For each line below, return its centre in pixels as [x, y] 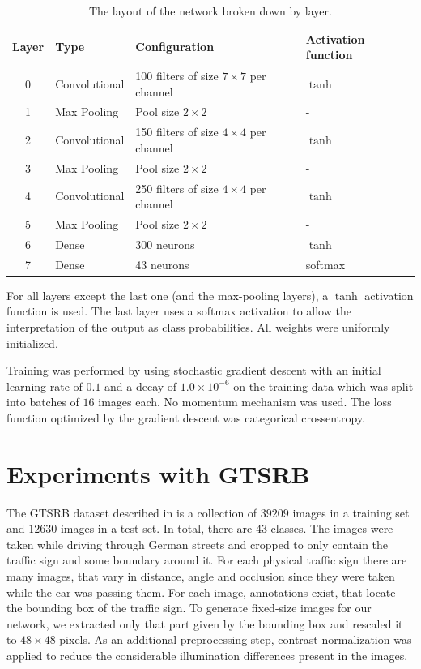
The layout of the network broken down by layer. [210, 11]
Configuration [175, 47]
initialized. [32, 343]
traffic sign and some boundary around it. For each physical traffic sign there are [207, 560]
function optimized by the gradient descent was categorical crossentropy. [186, 417]
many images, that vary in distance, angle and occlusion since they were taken [201, 576]
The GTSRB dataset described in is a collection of [132, 512]
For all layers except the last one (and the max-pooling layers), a [168, 295]
